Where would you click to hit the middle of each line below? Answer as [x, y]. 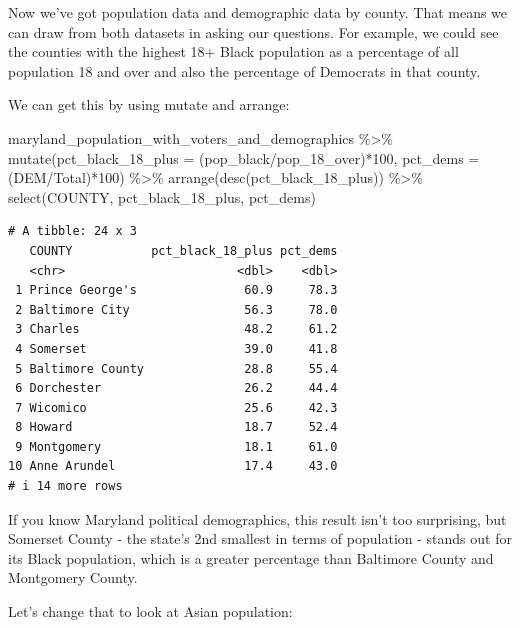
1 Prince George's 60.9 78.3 [176, 290]
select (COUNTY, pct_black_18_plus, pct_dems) [162, 196]
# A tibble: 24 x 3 [72, 231]
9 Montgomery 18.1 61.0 [176, 446]
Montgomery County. [73, 577]
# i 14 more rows [65, 486]
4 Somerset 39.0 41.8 [176, 348]
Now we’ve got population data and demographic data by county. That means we [258, 12]
